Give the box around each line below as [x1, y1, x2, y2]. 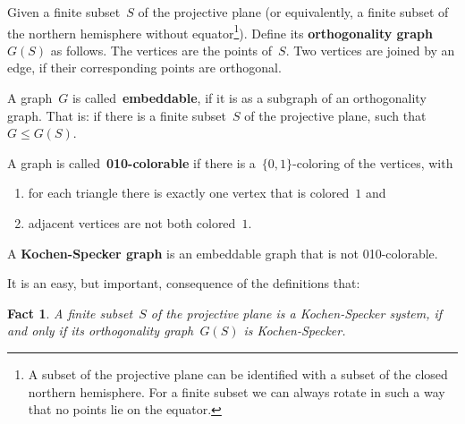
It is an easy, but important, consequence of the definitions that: [7, 274, 360, 293]
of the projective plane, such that [244, 106, 427, 124]
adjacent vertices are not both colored [28, 214, 236, 232]
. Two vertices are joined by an [285, 40, 455, 59]
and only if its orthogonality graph [7, 321, 194, 340]
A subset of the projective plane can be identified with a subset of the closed [28, 364, 448, 383]
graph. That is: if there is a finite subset [7, 106, 226, 124]
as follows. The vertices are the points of [50, 40, 273, 59]
